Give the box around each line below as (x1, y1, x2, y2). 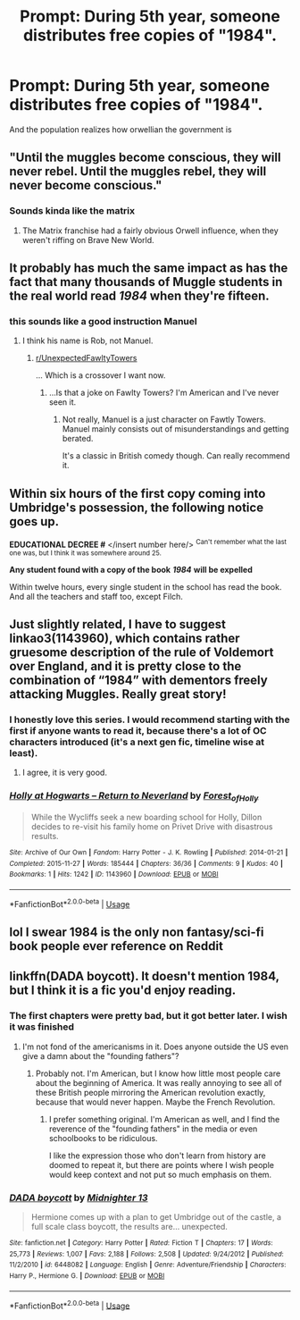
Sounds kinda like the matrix (9, 205, 136, 217)
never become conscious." (9, 178, 162, 193)
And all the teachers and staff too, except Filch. (9, 591, 183, 601)
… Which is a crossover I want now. (35, 370, 166, 381)
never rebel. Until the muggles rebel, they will (9, 164, 267, 180)
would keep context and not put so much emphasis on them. (48, 1169, 272, 1180)
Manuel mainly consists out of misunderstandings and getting (62, 424, 289, 434)
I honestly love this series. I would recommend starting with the (9, 713, 290, 726)
